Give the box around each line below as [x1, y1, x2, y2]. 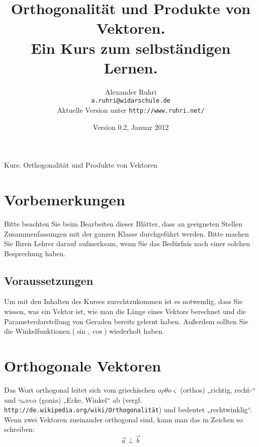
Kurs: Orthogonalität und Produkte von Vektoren [4, 160, 158, 170]
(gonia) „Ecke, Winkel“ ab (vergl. [39, 394, 142, 405]
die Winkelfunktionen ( [4, 326, 75, 336]
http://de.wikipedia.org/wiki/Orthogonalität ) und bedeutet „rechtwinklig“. [4, 404, 252, 415]
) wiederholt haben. [104, 326, 164, 336]
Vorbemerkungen [4, 189, 125, 209]
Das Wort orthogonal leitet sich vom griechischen [4, 384, 155, 395]
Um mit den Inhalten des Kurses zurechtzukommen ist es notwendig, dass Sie [4, 296, 243, 307]
